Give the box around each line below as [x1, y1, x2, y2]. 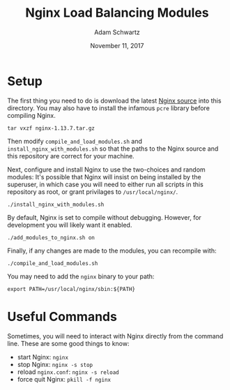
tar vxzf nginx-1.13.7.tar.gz [7, 124, 95, 132]
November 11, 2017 [90, 41, 144, 50]
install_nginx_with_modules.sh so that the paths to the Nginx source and [7, 144, 219, 153]
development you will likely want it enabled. [7, 220, 132, 229]
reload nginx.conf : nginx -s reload [17, 368, 120, 376]
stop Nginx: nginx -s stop [17, 360, 93, 368]
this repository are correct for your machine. [7, 151, 135, 160]
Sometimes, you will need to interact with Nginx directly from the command [7, 331, 224, 340]
